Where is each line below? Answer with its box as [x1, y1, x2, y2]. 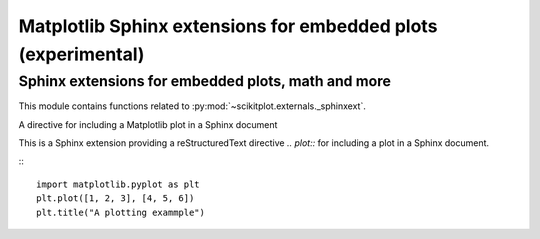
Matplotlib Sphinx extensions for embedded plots [18, 15, 438, 37]
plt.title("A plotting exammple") [36, 206, 205, 218]
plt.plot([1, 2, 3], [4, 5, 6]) [36, 193, 195, 204]
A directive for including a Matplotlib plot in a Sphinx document [18, 118, 278, 130]
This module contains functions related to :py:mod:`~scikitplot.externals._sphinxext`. [18, 100, 367, 112]
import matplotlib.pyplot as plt [36, 178, 200, 190]
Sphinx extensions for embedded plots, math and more [18, 72, 392, 90]
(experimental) [18, 43, 145, 65]
